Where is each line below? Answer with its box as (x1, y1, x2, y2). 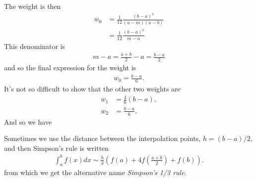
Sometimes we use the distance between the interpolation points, (4, 133, 201, 143)
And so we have (4, 116, 52, 127)
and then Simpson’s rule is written (4, 142, 109, 153)
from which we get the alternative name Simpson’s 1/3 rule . (4, 167, 187, 177)
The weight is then (4, 1, 61, 11)
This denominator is (4, 41, 65, 51)
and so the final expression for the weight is (4, 62, 136, 73)
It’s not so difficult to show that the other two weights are (4, 84, 181, 94)
